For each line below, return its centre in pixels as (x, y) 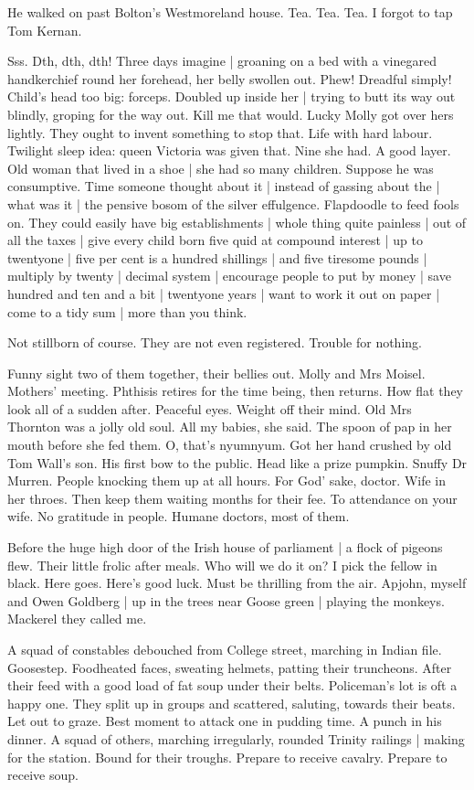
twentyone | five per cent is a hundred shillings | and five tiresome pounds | (217, 257)
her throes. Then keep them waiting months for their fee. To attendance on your (232, 498)
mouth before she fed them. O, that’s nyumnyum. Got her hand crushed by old (230, 445)
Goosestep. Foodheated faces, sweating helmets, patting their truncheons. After (230, 667)
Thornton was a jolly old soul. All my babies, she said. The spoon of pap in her (230, 427)
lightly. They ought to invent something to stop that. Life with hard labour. (220, 132)
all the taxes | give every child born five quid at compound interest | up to (215, 240)
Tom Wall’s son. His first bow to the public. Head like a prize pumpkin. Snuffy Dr (237, 462)
